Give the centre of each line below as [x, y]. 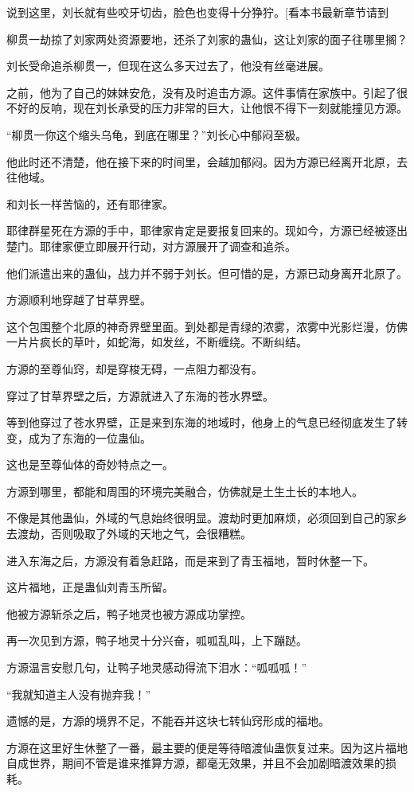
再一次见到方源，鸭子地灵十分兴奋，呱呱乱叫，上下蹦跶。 [157, 640]
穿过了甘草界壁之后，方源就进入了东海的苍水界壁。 [140, 395]
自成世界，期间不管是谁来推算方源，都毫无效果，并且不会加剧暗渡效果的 [196, 763]
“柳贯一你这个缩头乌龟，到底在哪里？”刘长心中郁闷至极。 [157, 134]
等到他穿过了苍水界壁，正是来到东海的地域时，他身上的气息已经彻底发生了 [201, 422]
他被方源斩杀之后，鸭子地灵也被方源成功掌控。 [129, 613]
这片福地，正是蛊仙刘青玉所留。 [90, 587]
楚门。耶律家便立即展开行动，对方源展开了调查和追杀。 [151, 246]
